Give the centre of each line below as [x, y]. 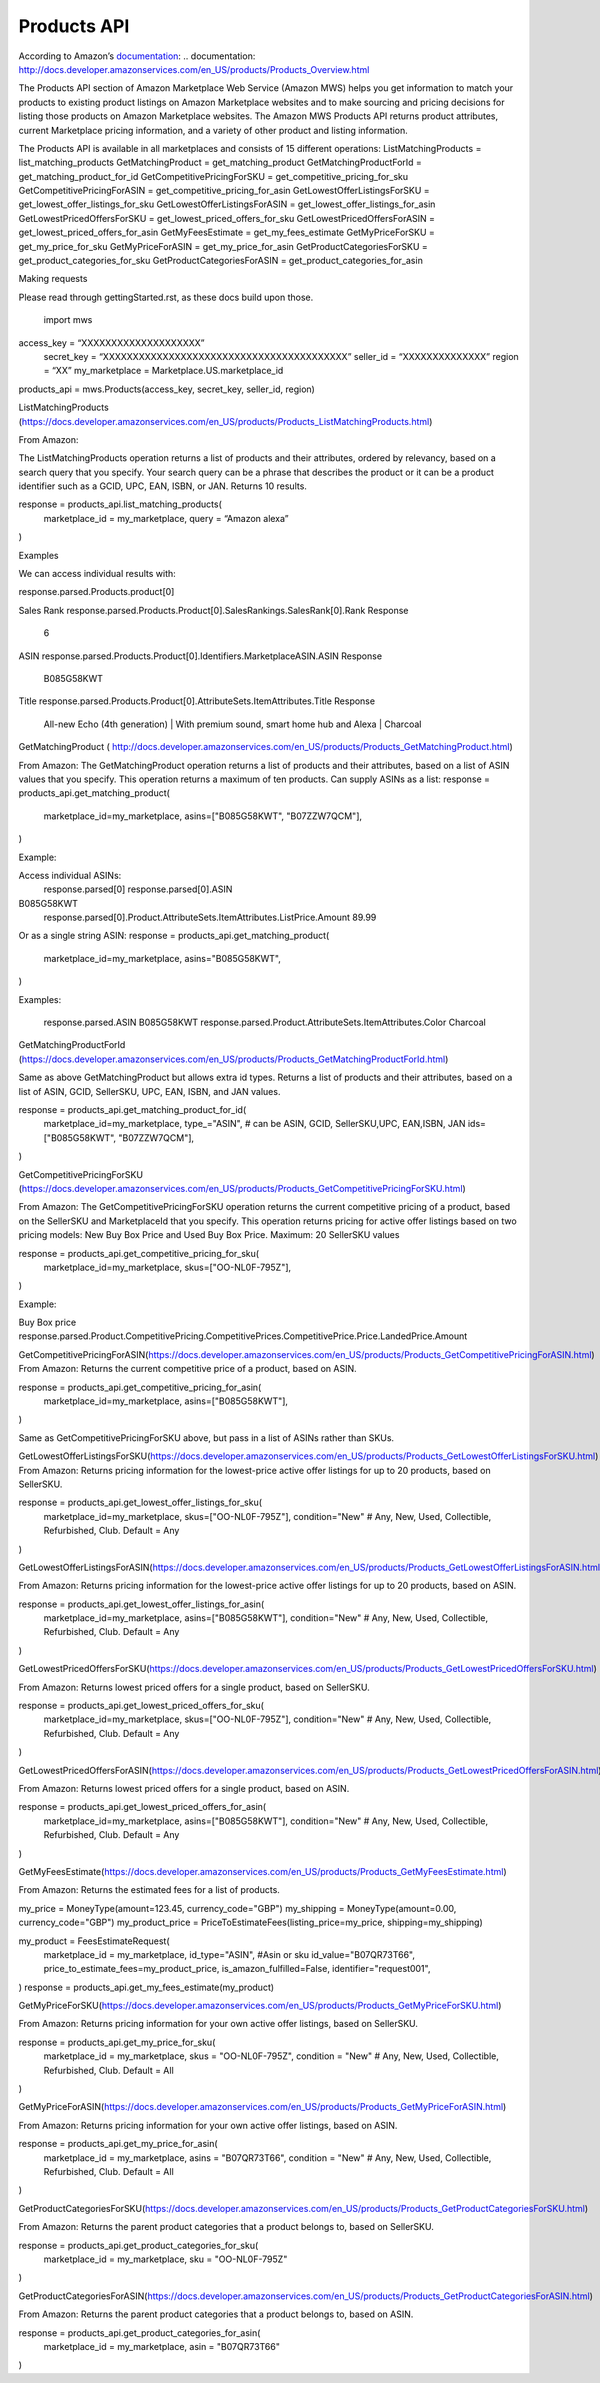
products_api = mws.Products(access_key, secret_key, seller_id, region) [166, 389]
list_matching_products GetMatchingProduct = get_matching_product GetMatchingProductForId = [220, 162]
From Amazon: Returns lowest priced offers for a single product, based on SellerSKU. [194, 1687]
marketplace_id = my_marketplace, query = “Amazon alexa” [166, 518]
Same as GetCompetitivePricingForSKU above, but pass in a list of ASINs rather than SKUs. [206, 1437]
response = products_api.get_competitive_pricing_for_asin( [140, 1387]
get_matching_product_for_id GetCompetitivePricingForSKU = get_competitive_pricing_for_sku [213, 176]
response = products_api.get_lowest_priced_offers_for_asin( [142, 1807]
